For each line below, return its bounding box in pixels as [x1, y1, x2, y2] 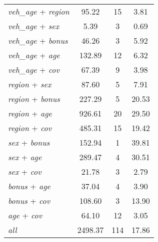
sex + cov [8, 166, 41, 177]
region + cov [8, 122, 52, 134]
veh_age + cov [8, 64, 59, 75]
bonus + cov [8, 195, 50, 206]
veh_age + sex [8, 20, 59, 32]
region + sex [8, 78, 51, 90]
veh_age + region [8, 6, 69, 17]
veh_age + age [8, 49, 60, 61]
